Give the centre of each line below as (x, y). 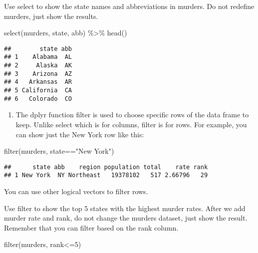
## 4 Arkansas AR (38, 82)
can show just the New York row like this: (80, 134)
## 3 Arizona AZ (38, 74)
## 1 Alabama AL (38, 57)
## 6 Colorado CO (38, 99)
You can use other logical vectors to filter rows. (76, 191)
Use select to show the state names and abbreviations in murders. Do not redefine (129, 6)
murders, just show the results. (51, 16)
